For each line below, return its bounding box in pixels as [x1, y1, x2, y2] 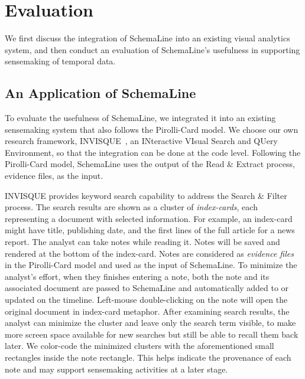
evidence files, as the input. [5, 169, 103, 182]
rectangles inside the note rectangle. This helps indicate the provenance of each [5, 351, 291, 363]
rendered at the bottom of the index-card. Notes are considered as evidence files [5, 247, 294, 259]
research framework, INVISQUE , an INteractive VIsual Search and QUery [5, 135, 278, 147]
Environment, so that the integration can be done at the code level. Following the [5, 146, 301, 158]
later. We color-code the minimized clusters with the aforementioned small [5, 339, 274, 352]
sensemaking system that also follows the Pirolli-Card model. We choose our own [5, 123, 298, 135]
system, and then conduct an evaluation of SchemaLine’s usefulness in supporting [5, 43, 300, 55]
